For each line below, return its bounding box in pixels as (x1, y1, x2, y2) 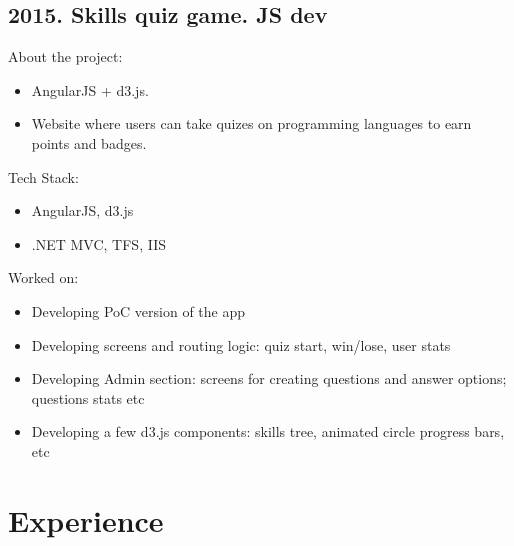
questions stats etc (31, 387, 145, 408)
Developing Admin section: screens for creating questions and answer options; (31, 368, 507, 389)
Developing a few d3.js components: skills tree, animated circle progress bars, (31, 421, 505, 442)
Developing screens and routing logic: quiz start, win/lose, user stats (31, 334, 451, 355)
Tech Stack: (8, 166, 79, 187)
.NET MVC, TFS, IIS (31, 233, 166, 254)
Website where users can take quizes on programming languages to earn (31, 113, 472, 134)
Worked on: (8, 267, 79, 288)
